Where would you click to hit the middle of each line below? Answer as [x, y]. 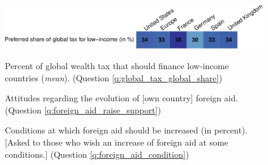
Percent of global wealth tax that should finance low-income [117, 66]
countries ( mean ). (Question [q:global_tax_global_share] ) [114, 77]
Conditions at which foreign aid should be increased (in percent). [126, 130]
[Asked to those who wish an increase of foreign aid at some [117, 142]
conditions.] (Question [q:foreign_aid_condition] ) [97, 154]
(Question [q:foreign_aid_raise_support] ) [83, 109]
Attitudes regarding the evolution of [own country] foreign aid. [122, 98]
